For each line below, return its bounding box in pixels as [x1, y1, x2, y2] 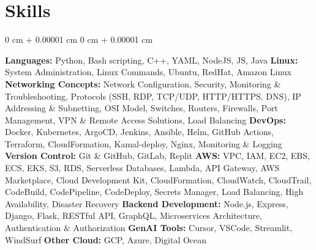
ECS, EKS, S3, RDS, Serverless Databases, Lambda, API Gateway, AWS [5, 161, 280, 174]
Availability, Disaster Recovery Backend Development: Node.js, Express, [5, 197, 288, 210]
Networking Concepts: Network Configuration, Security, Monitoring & [5, 77, 281, 90]
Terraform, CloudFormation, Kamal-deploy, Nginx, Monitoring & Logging [5, 137, 282, 150]
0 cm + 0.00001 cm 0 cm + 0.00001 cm [5, 33, 153, 46]
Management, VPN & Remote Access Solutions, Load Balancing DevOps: [5, 113, 286, 126]
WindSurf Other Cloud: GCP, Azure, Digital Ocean [5, 233, 207, 246]
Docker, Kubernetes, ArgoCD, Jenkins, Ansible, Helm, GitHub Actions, [5, 125, 274, 138]
